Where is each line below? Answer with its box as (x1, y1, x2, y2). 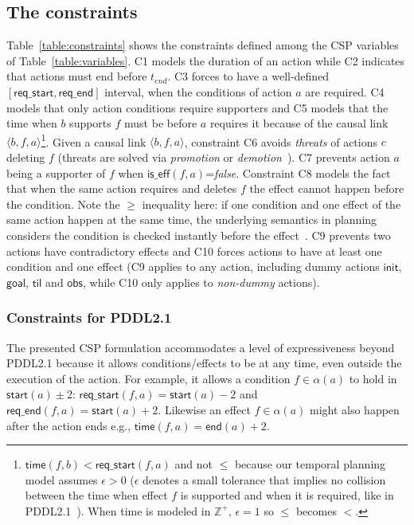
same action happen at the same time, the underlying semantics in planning (6, 211, 377, 228)
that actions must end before (6, 68, 147, 84)
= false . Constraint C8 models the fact (205, 164, 391, 181)
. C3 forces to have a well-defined (167, 68, 330, 84)
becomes (295, 502, 337, 519)
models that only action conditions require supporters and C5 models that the (6, 99, 389, 116)
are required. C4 (305, 83, 385, 100)
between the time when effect (25, 487, 168, 503)
